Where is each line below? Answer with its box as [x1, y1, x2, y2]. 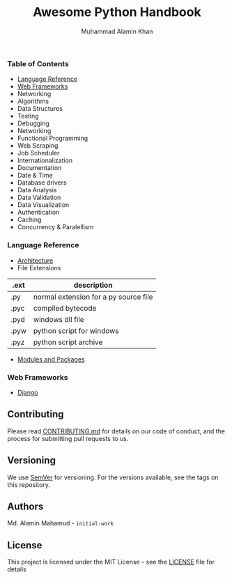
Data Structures [17, 105, 63, 113]
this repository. [7, 480, 51, 488]
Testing [17, 112, 40, 121]
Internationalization [17, 156, 73, 164]
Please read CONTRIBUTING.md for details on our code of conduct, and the [7, 426, 225, 435]
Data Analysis [17, 186, 57, 194]
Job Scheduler [17, 149, 60, 157]
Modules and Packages [17, 355, 85, 363]
